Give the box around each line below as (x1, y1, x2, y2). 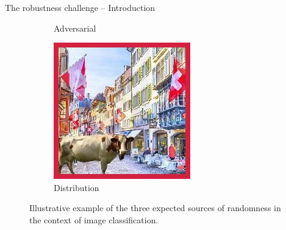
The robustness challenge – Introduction (5, 1, 156, 13)
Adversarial (54, 21, 96, 34)
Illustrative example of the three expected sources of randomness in (29, 201, 281, 214)
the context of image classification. (29, 213, 159, 226)
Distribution (54, 181, 99, 193)
